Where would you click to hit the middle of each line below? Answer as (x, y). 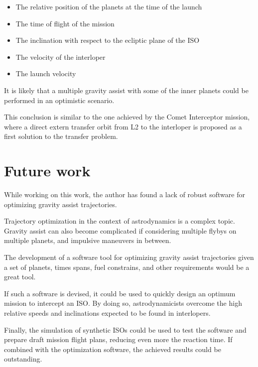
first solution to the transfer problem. (61, 136)
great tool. (20, 277)
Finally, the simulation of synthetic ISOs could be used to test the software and (125, 329)
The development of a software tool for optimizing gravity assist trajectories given (129, 257)
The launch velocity (46, 73)
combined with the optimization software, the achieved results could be (113, 349)
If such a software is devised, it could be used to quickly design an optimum (120, 293)
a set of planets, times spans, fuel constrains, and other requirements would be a (127, 267)
